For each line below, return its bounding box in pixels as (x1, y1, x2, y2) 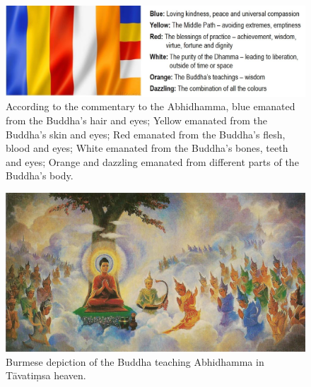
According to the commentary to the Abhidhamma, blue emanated (6, 99, 295, 114)
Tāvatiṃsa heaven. (6, 368, 86, 383)
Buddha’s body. (6, 168, 74, 183)
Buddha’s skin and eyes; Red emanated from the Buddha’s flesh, (6, 126, 286, 141)
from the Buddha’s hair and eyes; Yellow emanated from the (6, 112, 267, 127)
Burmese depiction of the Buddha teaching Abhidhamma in (6, 354, 264, 369)
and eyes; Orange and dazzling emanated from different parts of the (6, 154, 299, 169)
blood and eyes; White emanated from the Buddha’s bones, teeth (6, 141, 288, 155)
